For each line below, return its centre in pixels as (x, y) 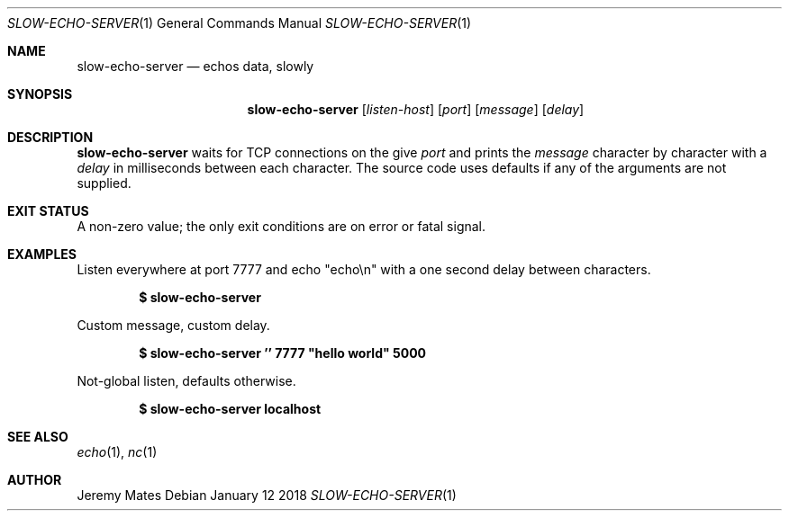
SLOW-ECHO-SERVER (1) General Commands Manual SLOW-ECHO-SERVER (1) (240, 23)
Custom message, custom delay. (173, 325)
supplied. (104, 183)
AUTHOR (35, 480)
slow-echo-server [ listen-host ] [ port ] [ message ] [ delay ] (416, 109)
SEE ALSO (38, 437)
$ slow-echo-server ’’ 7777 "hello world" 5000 (283, 353)
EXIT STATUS (48, 211)
